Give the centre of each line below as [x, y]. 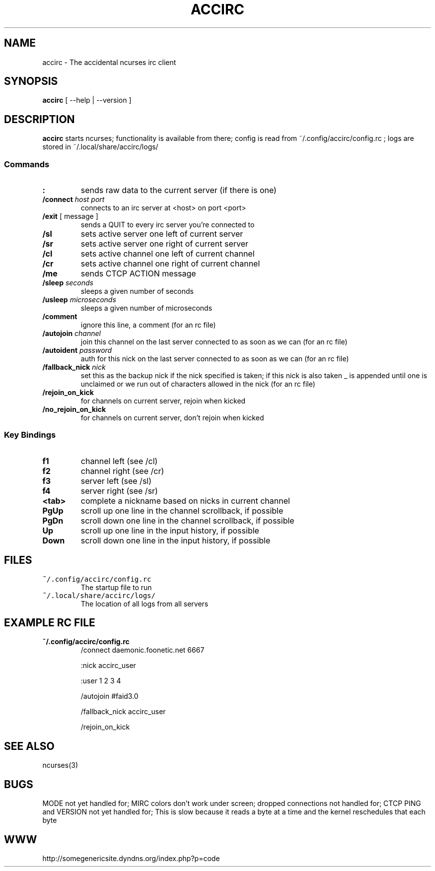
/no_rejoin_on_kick [74, 409]
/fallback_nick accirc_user [123, 712]
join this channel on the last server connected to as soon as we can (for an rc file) [214, 342]
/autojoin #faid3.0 [109, 696]
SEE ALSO [29, 746]
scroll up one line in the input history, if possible [170, 530]
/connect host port [73, 200]
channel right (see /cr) [122, 471]
